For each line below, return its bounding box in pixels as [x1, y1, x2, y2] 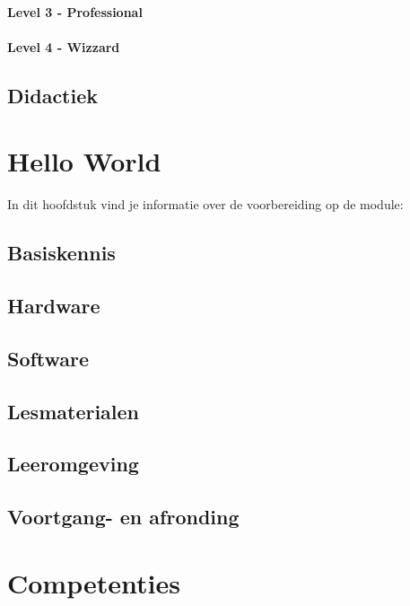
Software [7, 344, 90, 372]
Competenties [7, 564, 180, 601]
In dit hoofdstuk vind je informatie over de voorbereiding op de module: [7, 195, 404, 214]
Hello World [7, 143, 161, 180]
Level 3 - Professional [7, 2, 143, 21]
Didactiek [7, 81, 99, 109]
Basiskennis [7, 239, 116, 267]
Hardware [7, 292, 100, 320]
